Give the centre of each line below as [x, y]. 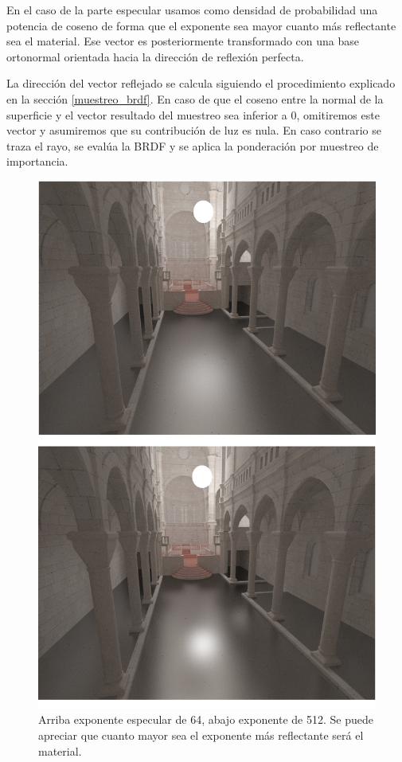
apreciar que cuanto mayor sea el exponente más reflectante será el [201, 735]
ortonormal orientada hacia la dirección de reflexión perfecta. [155, 56]
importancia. [37, 161]
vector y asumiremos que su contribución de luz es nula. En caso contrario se [194, 130]
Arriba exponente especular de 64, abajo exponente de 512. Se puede [206, 719]
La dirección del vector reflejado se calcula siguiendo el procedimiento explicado [201, 83]
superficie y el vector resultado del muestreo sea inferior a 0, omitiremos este [193, 114]
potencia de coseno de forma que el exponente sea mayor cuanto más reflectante [201, 25]
